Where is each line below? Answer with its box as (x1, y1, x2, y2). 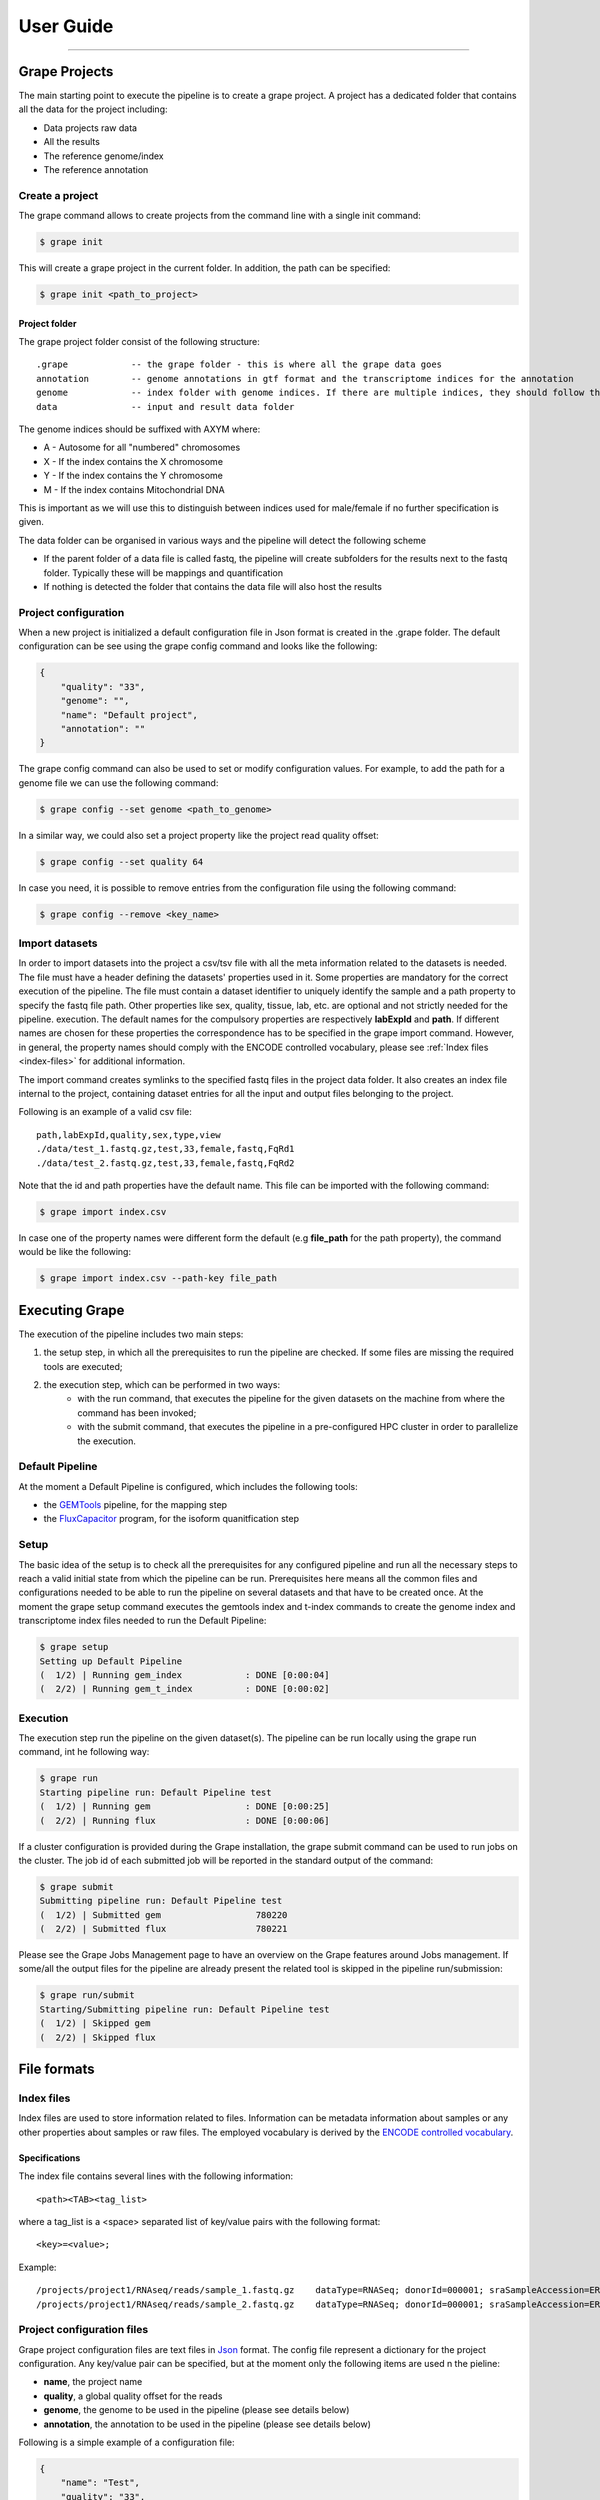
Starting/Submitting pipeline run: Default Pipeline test (39, 2003, 330, 2015)
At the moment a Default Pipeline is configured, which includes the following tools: (18, 1480, 359, 1492)
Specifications (18, 2151, 81, 2164)
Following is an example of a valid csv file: (18, 1106, 192, 1118)
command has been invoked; (77, 1406, 197, 1419)
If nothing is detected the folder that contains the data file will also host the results (43, 580, 382, 592)
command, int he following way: (18, 1746, 150, 1758)
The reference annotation (43, 164, 149, 176)
